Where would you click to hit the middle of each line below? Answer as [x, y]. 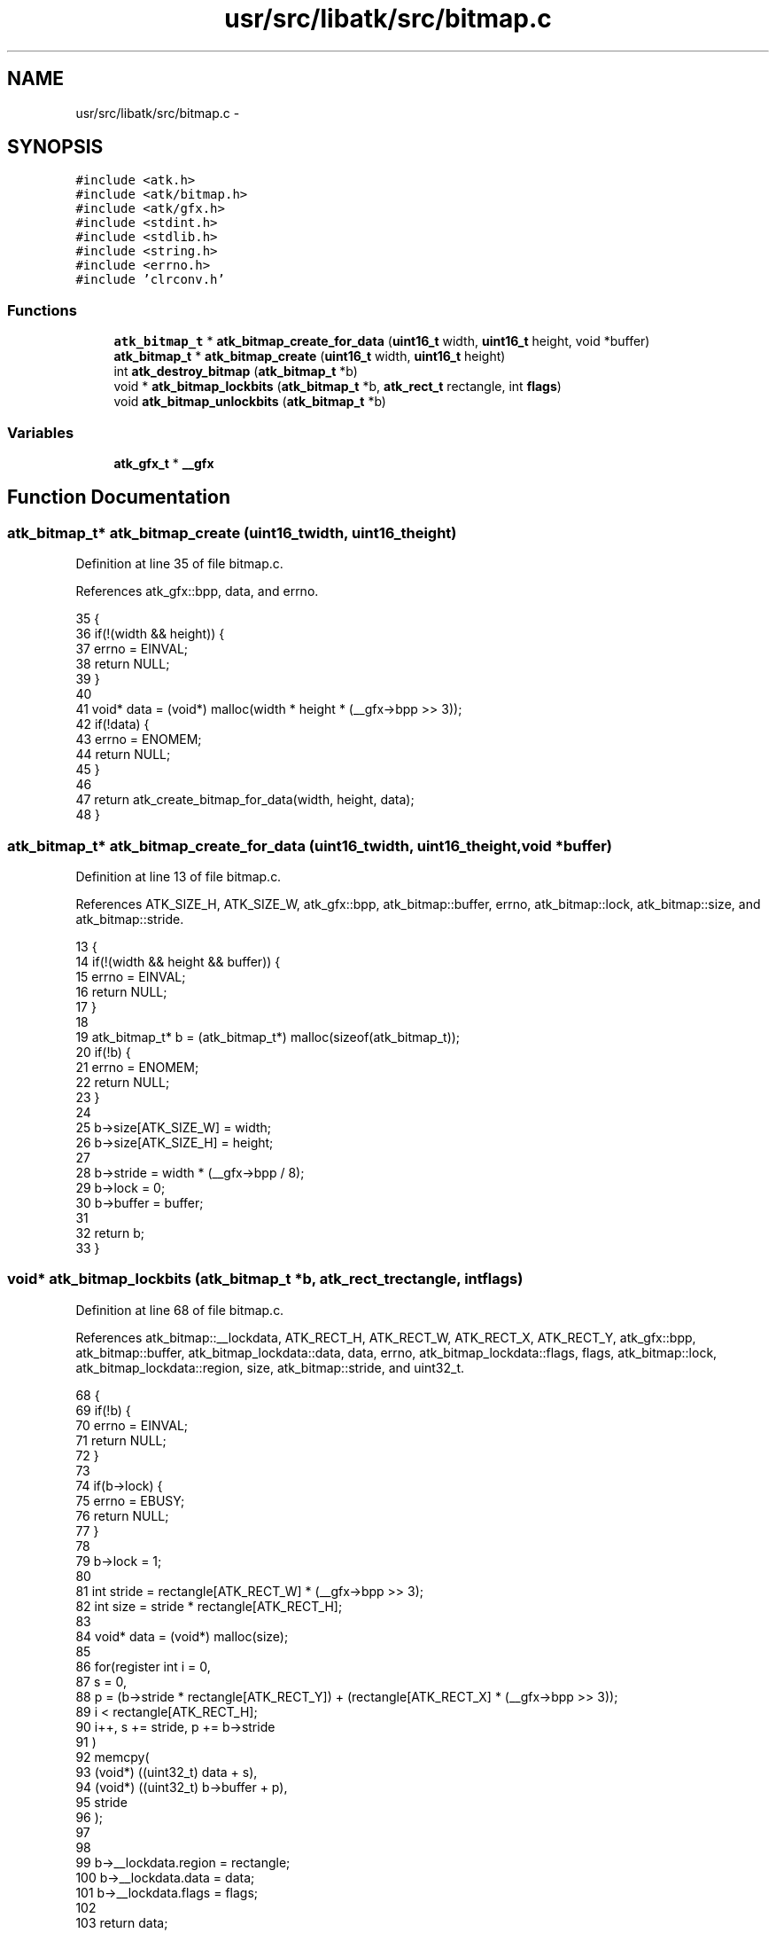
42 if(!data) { [113, 724]
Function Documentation [119, 497]
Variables [41, 432]
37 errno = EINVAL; [132, 649]
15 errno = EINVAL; [131, 976]
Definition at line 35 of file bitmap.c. [179, 564]
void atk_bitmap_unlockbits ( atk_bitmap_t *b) [250, 402]
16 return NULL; [121, 991]
